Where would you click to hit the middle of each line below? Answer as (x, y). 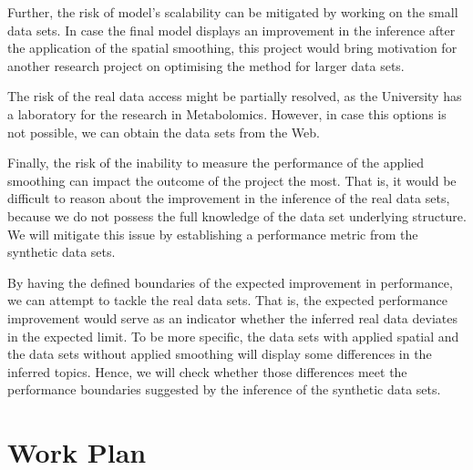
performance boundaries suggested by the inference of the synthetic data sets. (224, 389)
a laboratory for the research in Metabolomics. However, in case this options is (227, 113)
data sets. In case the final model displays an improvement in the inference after (231, 30)
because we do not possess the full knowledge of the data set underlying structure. (237, 215)
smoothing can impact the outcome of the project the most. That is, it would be (232, 180)
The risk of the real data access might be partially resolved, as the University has (235, 96)
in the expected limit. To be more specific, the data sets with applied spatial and (233, 336)
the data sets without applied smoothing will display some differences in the (220, 354)
